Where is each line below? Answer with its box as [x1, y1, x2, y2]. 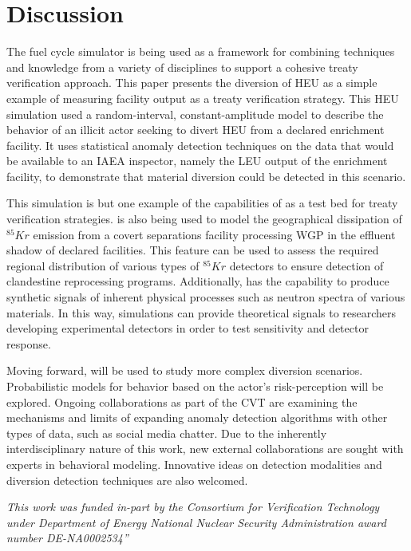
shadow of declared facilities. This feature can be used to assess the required [6, 242, 379, 258]
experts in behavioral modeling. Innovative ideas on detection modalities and [6, 455, 382, 472]
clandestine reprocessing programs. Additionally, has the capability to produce [6, 273, 389, 289]
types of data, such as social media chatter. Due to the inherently [6, 424, 327, 441]
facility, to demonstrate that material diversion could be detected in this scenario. [6, 167, 406, 184]
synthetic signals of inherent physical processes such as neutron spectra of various [6, 289, 405, 305]
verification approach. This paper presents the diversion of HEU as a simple [6, 74, 377, 91]
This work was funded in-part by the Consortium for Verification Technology [6, 498, 380, 515]
